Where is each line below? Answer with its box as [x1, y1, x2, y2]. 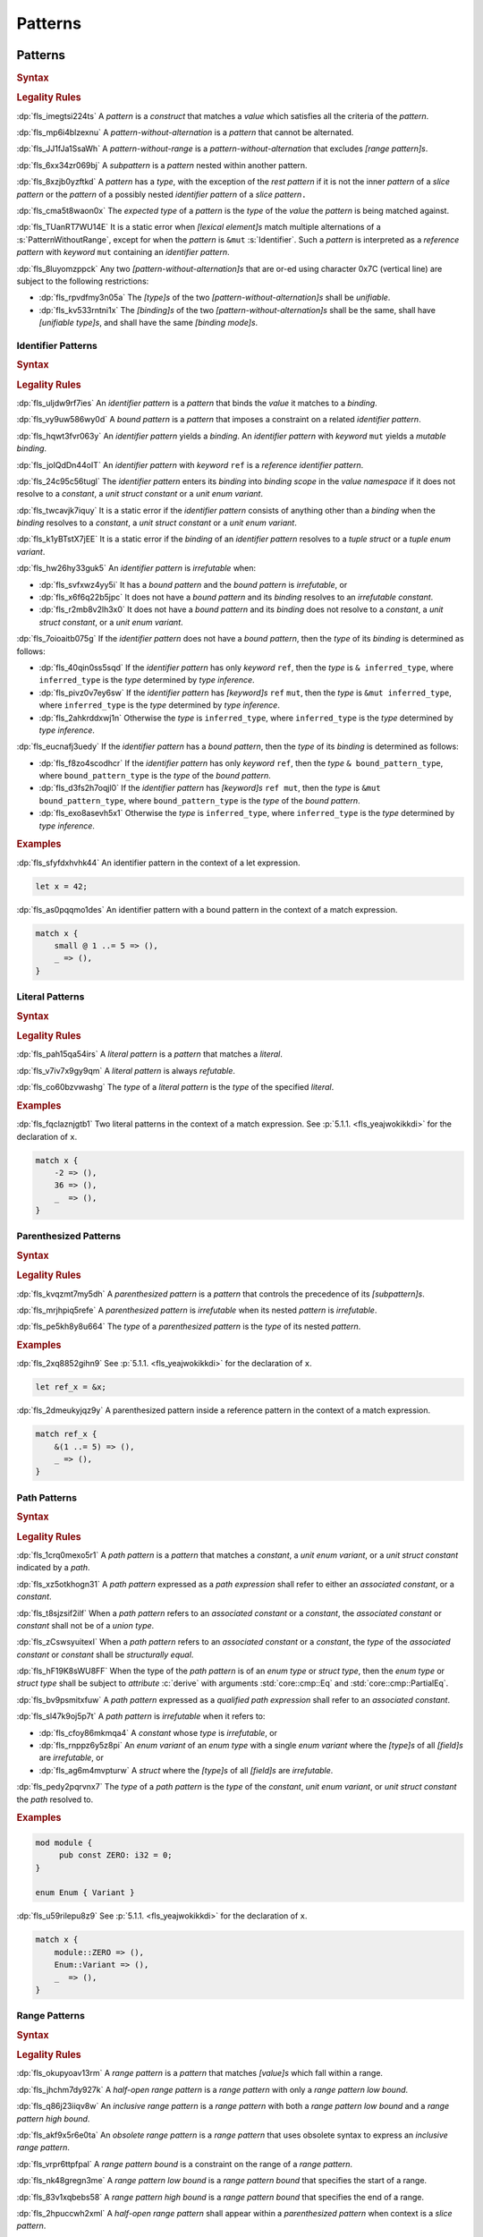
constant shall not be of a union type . [16, 1620, 155, 1630]
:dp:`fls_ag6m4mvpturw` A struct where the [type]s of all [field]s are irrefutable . [38, 1765, 334, 1775]
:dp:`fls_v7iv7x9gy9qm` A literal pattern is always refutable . [16, 1065, 236, 1076]
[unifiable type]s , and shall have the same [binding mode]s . [38, 318, 258, 328]
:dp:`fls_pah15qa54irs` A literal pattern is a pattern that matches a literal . [16, 1049, 284, 1059]
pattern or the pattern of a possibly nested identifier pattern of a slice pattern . [16, 189, 307, 200]
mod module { [35, 1837, 93, 1848]
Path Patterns [16, 1491, 78, 1503]
